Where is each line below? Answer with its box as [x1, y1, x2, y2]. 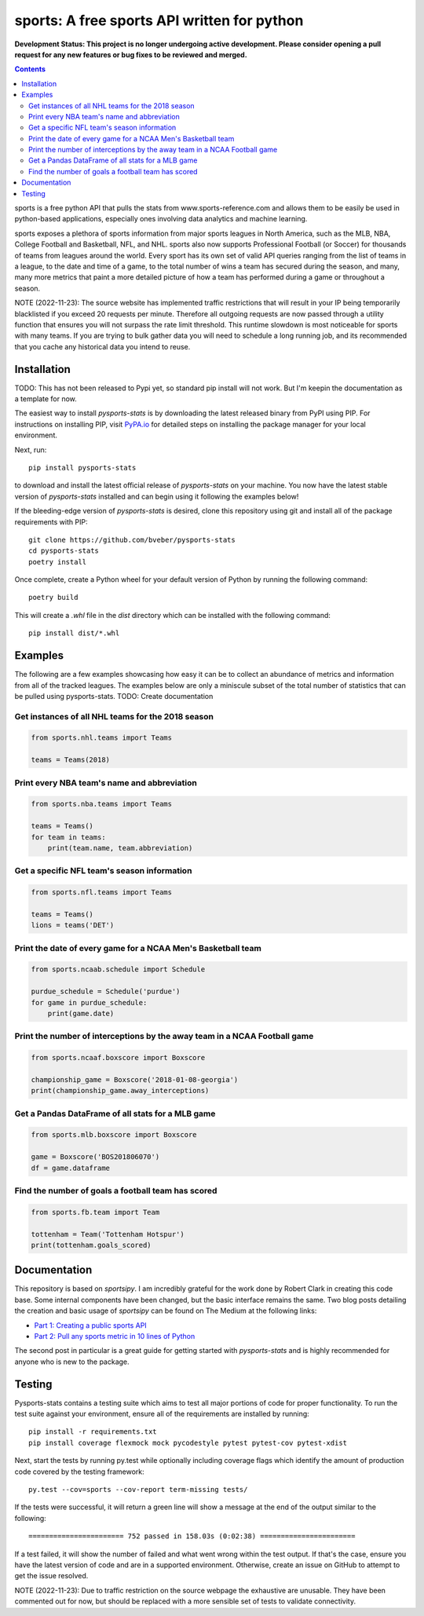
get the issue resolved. [14, 1571, 89, 1581]
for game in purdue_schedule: [31, 998, 148, 1007]
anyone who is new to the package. [14, 1357, 130, 1366]
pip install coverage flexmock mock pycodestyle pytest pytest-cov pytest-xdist [28, 1438, 348, 1447]
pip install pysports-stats [28, 463, 137, 472]
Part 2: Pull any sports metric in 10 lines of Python [34, 1331, 196, 1340]
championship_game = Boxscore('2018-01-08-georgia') [31, 1075, 239, 1084]
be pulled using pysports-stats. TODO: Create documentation [14, 691, 214, 700]
